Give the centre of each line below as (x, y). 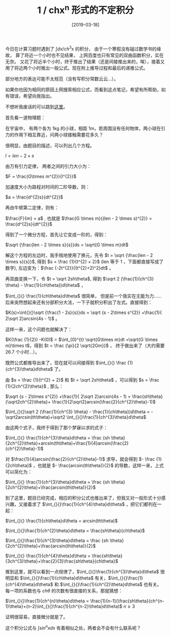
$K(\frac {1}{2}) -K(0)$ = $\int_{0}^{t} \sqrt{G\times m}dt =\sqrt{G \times (81, 339)
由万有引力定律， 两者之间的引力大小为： (48, 166)
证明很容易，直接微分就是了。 (36, 617)
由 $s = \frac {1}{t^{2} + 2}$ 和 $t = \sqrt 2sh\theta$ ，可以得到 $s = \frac (82, 380)
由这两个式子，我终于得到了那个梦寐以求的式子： (56, 427)
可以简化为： (19, 472)
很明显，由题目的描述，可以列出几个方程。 (50, 146)
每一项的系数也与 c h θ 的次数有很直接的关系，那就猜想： (64, 591)
